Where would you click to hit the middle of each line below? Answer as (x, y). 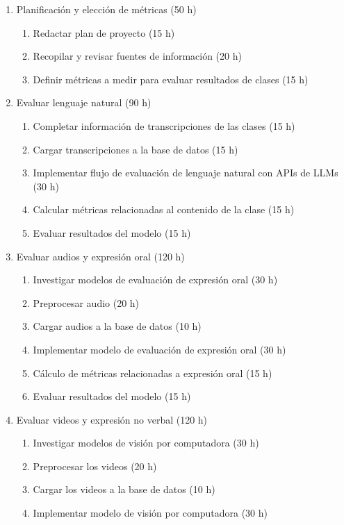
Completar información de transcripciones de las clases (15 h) (164, 125)
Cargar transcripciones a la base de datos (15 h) (136, 149)
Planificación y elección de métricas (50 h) (106, 9)
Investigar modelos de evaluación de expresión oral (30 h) (155, 280)
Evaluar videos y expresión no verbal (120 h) (112, 419)
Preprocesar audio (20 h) (86, 302)
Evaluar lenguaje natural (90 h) (84, 102)
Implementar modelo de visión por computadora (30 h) (150, 513)
